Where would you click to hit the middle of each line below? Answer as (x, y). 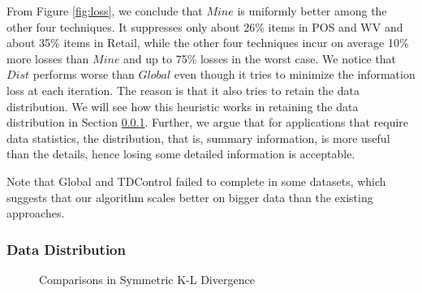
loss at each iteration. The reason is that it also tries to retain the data (183, 90)
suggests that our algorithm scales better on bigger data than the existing (190, 197)
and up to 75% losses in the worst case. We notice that (260, 58)
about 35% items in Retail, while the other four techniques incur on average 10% (208, 43)
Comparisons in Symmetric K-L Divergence (147, 279)
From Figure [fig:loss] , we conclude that (105, 11)
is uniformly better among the (312, 11)
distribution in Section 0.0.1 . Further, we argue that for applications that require (208, 122)
